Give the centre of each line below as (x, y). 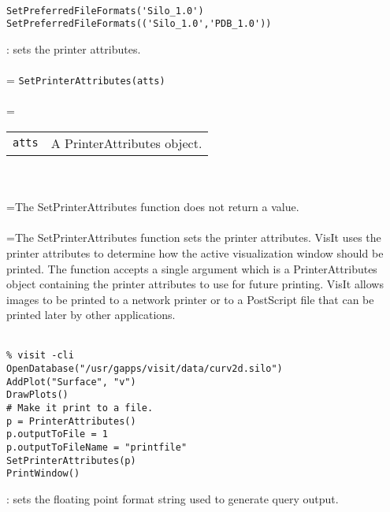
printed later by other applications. (91, 315)
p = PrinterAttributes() (71, 421)
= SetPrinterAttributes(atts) (86, 80)
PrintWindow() (43, 474)
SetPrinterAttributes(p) (71, 460)
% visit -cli (40, 356)
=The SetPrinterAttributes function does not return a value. (153, 207)
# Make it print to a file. (80, 408)
